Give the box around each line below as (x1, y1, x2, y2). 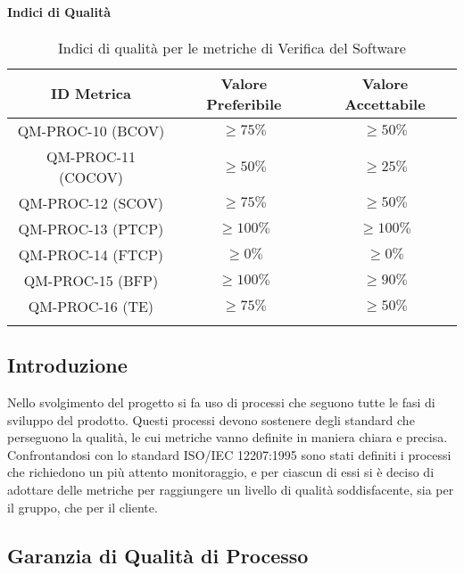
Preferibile (206, 93, 282, 114)
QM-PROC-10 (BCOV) (17, 119, 165, 141)
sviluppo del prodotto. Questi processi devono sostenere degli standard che (7, 410, 415, 429)
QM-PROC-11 (46, 145, 136, 167)
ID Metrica (50, 83, 131, 104)
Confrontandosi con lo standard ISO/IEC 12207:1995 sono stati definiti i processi (7, 445, 452, 463)
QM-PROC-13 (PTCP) (18, 217, 164, 239)
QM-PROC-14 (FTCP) (18, 243, 164, 265)
